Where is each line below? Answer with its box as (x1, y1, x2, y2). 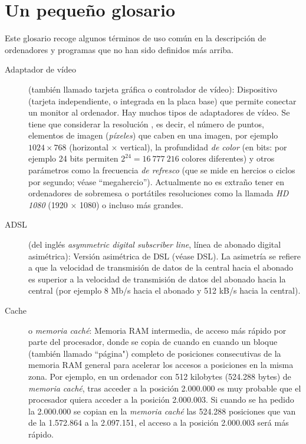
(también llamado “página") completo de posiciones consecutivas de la (28, 347, 281, 359)
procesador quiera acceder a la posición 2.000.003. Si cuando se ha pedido (28, 393, 294, 406)
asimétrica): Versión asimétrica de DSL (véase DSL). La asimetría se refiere (28, 249, 301, 262)
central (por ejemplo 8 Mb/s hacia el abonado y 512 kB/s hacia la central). (28, 284, 301, 297)
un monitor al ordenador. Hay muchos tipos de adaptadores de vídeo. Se (28, 106, 290, 119)
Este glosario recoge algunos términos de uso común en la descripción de (5, 32, 266, 44)
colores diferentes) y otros (182, 152, 275, 165)
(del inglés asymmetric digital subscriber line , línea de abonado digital (28, 238, 281, 251)
